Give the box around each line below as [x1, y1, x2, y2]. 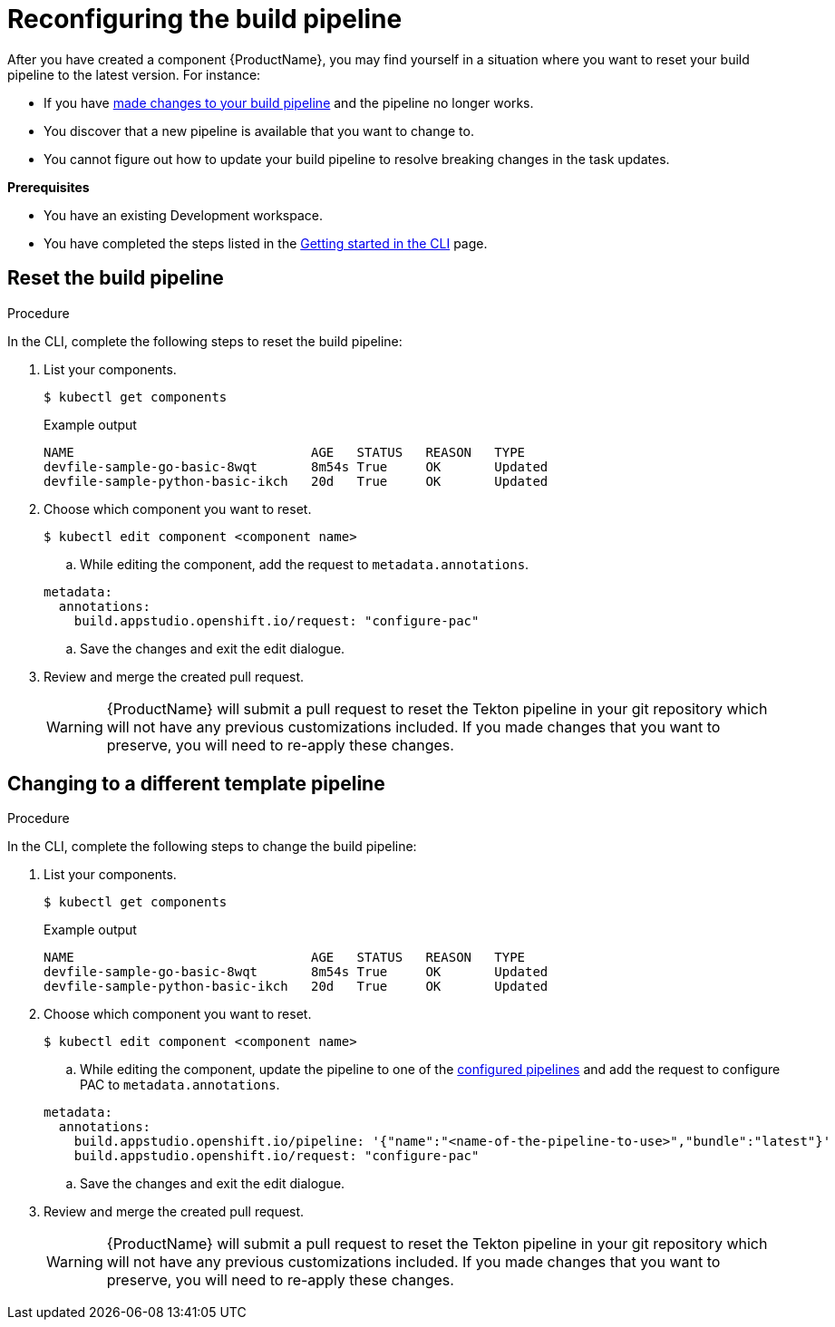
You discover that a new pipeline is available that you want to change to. [44, 122, 474, 139]
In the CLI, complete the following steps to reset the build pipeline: [7, 333, 403, 349]
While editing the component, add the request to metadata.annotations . [80, 556, 529, 572]
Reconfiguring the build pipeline [7, 4, 403, 34]
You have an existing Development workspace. [44, 207, 324, 223]
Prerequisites [7, 179, 90, 195]
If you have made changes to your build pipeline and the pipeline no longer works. [44, 94, 534, 111]
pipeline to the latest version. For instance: [7, 66, 261, 82]
